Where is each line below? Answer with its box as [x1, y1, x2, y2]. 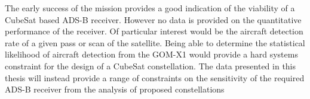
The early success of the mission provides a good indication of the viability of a [5, 2, 295, 14]
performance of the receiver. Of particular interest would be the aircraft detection [5, 25, 303, 37]
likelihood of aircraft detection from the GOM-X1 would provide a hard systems [5, 48, 298, 60]
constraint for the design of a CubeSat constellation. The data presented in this [5, 59, 296, 72]
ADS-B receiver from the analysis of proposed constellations [5, 83, 225, 95]
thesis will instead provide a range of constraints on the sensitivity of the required [5, 71, 305, 84]
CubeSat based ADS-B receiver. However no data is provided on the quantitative [5, 13, 302, 25]
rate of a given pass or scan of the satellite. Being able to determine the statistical [5, 36, 305, 49]
